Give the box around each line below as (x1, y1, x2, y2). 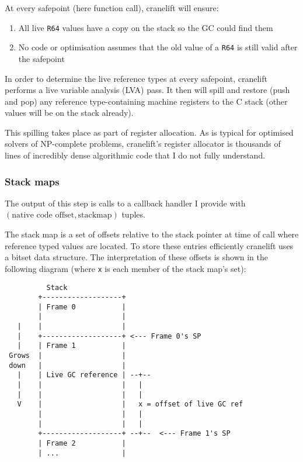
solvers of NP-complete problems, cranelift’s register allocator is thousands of (5, 137, 281, 150)
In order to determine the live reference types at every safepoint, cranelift (5, 72, 267, 84)
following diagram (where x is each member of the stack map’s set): (5, 262, 246, 274)
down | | (9, 361, 126, 370)
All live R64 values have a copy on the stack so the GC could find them (18, 21, 273, 33)
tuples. (121, 208, 145, 220)
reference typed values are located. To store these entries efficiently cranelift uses (5, 239, 294, 251)
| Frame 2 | (38, 439, 126, 447)
